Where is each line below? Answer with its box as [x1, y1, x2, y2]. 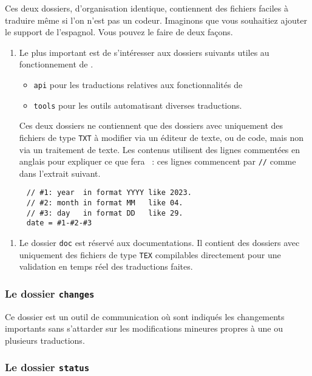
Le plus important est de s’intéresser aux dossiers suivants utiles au [19, 46, 270, 58]
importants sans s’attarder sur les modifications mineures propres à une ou [5, 322, 283, 335]
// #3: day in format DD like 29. [26, 208, 183, 217]
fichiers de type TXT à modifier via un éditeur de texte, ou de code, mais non [19, 131, 304, 143]
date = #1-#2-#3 [26, 219, 92, 228]
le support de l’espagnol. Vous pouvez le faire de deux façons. [5, 26, 233, 38]
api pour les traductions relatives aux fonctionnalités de [33, 78, 243, 91]
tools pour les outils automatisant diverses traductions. [33, 98, 242, 111]
